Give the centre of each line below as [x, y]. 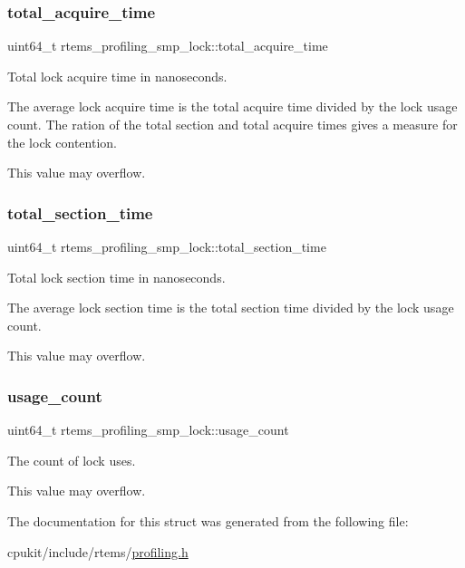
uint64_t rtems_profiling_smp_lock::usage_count [148, 430]
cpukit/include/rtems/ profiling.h [98, 551]
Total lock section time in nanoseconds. [116, 277]
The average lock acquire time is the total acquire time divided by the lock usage [232, 106]
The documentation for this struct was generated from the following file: [208, 520]
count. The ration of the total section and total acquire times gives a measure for [232, 124]
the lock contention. [62, 142]
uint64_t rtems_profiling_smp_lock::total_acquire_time [168, 46]
